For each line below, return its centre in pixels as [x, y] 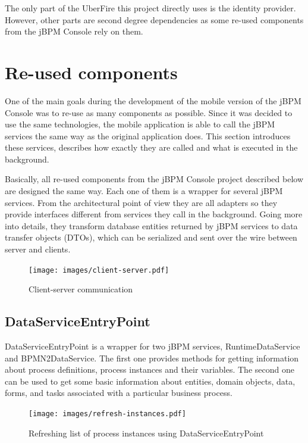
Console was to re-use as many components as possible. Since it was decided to [149, 112]
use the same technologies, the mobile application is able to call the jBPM [140, 124]
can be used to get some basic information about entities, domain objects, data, [150, 381]
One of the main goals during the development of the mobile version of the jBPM [153, 100]
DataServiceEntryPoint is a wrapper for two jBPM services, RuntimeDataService [153, 346]
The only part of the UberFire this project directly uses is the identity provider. [150, 8]
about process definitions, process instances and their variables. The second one [150, 369]
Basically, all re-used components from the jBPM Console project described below [154, 179]
